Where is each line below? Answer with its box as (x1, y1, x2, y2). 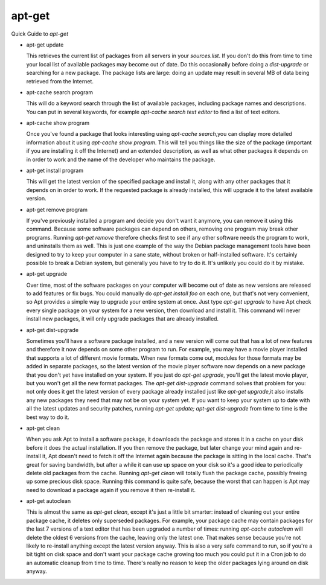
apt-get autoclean (26, 497, 71, 505)
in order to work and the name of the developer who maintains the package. (26, 156, 216, 163)
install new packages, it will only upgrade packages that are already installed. (26, 315, 219, 322)
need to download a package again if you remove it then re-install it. (26, 486, 196, 493)
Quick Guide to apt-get (11, 30, 69, 37)
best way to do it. (26, 414, 69, 421)
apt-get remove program (26, 206, 88, 213)
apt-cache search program (26, 88, 94, 96)
